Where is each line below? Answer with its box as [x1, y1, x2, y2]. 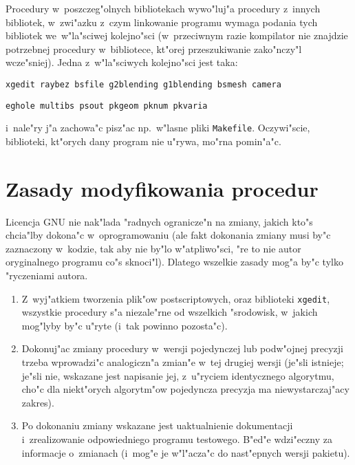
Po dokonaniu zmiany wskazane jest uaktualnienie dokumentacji [21, 418, 293, 433]
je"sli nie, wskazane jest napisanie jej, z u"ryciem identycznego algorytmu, [21, 368, 334, 382]
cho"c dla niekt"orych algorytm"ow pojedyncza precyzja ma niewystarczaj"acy [21, 382, 349, 396]
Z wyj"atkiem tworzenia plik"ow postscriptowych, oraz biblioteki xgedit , [21, 291, 330, 305]
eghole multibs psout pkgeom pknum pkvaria [6, 100, 208, 111]
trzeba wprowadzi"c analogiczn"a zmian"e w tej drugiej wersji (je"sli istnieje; [21, 355, 344, 369]
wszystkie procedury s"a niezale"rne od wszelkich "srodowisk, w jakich [21, 305, 318, 319]
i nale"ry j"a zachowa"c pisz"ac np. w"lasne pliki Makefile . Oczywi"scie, [6, 120, 310, 135]
